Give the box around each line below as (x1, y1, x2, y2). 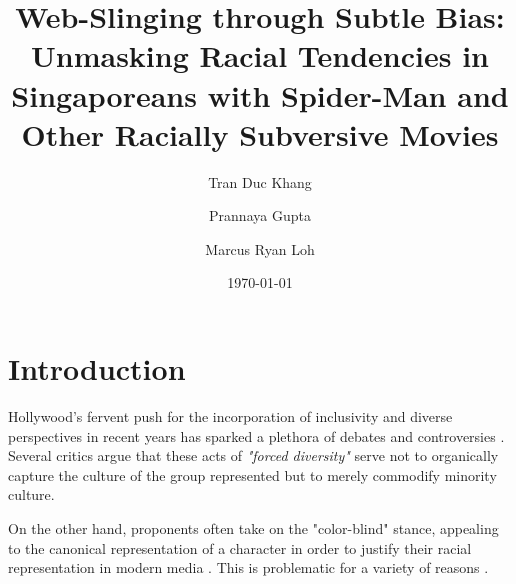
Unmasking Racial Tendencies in (30, 35, 490, 76)
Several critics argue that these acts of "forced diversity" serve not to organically (8, 445, 499, 466)
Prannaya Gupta (209, 205, 311, 226)
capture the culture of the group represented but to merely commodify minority (8, 464, 497, 485)
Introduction (8, 348, 186, 389)
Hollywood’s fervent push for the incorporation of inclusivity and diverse (8, 406, 453, 426)
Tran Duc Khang (208, 171, 312, 192)
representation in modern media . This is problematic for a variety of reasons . (8, 557, 489, 578)
